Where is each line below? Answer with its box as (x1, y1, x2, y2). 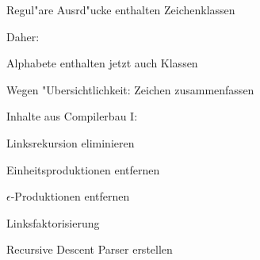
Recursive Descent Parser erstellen (6, 241, 173, 258)
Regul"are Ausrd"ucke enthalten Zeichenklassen (6, 2, 235, 17)
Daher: (6, 28, 40, 44)
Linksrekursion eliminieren (6, 134, 135, 151)
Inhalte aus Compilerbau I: (6, 108, 138, 124)
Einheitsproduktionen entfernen (6, 161, 160, 178)
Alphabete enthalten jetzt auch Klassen (6, 55, 198, 71)
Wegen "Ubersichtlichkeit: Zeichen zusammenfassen (6, 81, 254, 97)
